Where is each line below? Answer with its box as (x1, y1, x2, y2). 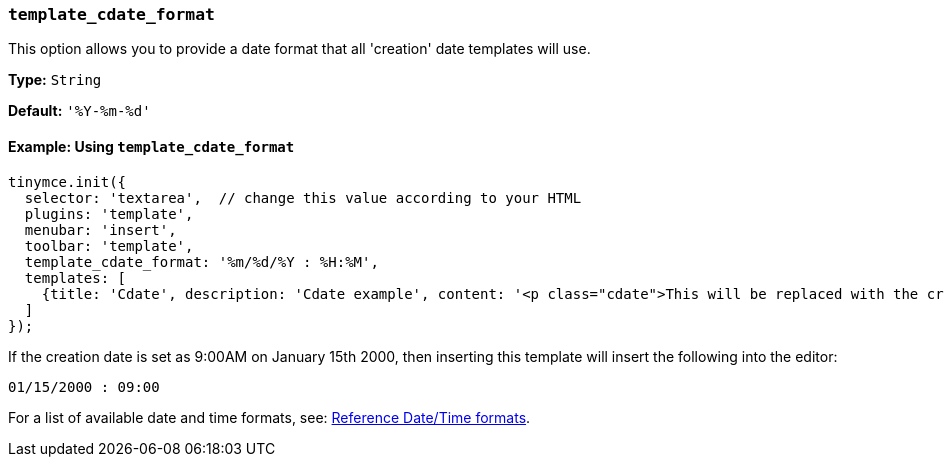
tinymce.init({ (8, 173, 127, 190)
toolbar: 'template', (24, 237, 194, 254)
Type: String (8, 71, 102, 89)
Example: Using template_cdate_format (8, 137, 295, 155)
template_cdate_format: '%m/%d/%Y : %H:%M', (24, 253, 379, 270)
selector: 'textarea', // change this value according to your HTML (24, 189, 582, 206)
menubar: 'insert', (24, 221, 177, 238)
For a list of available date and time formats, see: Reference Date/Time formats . (8, 408, 531, 426)
